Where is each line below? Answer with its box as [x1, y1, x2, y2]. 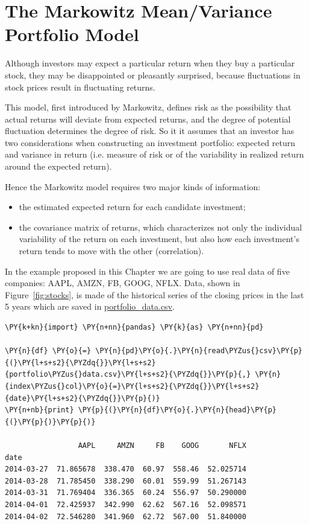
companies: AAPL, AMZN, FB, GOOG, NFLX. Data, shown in [5, 276, 240, 289]
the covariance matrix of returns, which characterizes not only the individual [19, 220, 302, 233]
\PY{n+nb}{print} [5, 406, 74, 415]
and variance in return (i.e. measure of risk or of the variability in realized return [5, 148, 304, 161]
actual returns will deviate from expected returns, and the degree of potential [5, 112, 291, 125]
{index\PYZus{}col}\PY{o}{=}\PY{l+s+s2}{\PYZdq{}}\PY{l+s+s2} [5, 382, 260, 391]
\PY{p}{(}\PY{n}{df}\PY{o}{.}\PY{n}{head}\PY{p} [78, 406, 277, 415]
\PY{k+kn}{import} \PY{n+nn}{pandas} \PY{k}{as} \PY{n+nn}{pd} [5, 323, 264, 331]
